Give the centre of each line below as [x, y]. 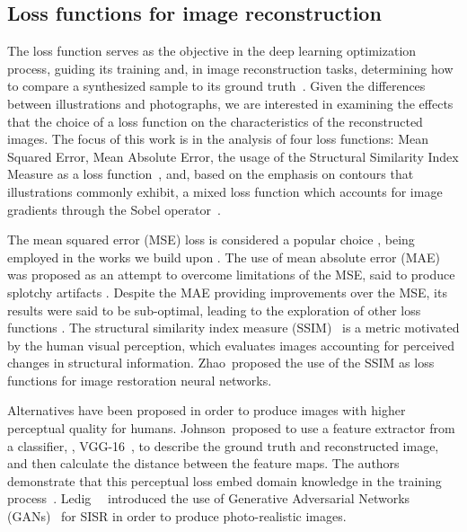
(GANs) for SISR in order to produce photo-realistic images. [177, 516]
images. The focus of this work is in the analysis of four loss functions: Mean [218, 139]
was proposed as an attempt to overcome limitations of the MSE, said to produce [231, 275]
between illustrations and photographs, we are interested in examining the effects [230, 103]
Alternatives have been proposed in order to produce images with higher [207, 410]
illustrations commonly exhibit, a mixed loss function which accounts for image [225, 191]
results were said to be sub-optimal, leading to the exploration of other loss [214, 310]
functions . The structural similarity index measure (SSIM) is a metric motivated [233, 328]
